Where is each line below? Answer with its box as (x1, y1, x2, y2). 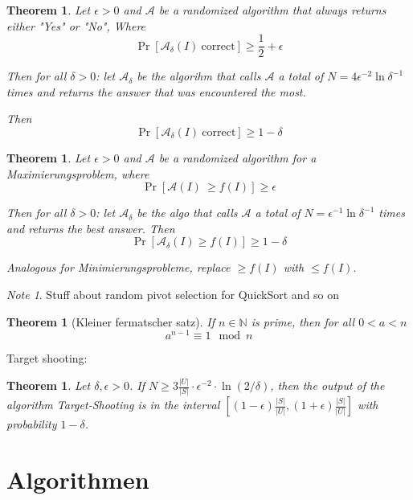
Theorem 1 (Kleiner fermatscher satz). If (6, 313, 215, 330)
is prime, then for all (251, 313, 355, 330)
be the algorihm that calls (137, 68, 261, 84)
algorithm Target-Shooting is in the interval (6, 396, 220, 413)
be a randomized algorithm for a (158, 150, 317, 166)
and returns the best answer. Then (6, 219, 175, 236)
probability (6, 416, 57, 432)
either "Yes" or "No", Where (6, 17, 146, 34)
